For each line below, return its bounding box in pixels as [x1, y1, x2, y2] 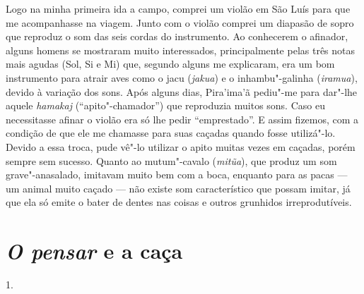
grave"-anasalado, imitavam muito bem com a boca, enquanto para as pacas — [6, 167, 348, 182]
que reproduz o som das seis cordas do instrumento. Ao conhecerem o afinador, [6, 29, 348, 44]
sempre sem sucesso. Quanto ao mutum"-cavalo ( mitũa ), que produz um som [6, 153, 337, 168]
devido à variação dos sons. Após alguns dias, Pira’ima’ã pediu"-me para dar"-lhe [6, 84, 358, 99]
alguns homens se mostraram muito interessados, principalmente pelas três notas [6, 42, 356, 57]
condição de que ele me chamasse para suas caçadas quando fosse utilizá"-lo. [6, 125, 336, 140]
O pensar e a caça [6, 236, 183, 266]
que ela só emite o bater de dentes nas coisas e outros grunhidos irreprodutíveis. [6, 195, 352, 209]
